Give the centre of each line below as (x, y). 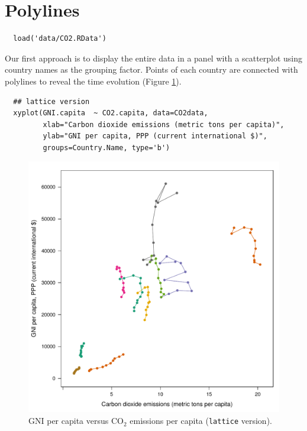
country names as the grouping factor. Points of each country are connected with (151, 69)
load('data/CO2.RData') (60, 39)
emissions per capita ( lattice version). (201, 421)
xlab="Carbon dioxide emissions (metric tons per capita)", (164, 124)
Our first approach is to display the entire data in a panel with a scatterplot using (154, 58)
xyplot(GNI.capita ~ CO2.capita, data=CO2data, (111, 113)
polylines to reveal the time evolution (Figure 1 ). (93, 81)
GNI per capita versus (69, 421)
